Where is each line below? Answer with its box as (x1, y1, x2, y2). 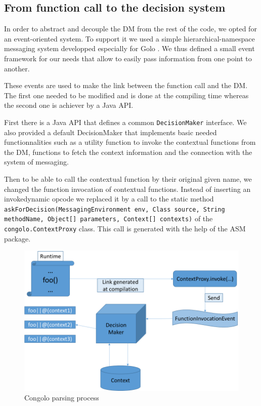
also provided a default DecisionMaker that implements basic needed (4, 127, 217, 137)
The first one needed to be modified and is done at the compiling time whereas (4, 90, 249, 100)
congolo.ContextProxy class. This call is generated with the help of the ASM (4, 223, 246, 234)
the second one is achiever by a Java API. (4, 100, 134, 110)
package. (4, 233, 31, 243)
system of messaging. (4, 156, 69, 167)
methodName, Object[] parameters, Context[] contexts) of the (4, 213, 213, 224)
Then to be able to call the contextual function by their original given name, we (4, 173, 252, 184)
